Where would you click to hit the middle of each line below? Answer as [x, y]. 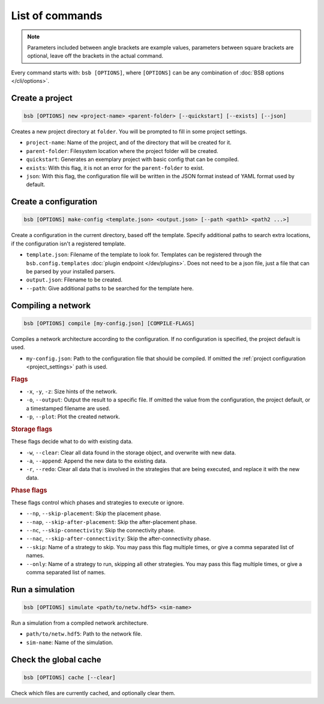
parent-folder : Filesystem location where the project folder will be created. [122, 151]
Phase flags [29, 490]
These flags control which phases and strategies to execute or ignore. [97, 502]
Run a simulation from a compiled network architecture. [79, 623]
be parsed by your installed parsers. [71, 271]
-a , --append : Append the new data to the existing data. [97, 461]
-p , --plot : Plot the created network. [73, 417]
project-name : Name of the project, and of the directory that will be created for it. [129, 143]
